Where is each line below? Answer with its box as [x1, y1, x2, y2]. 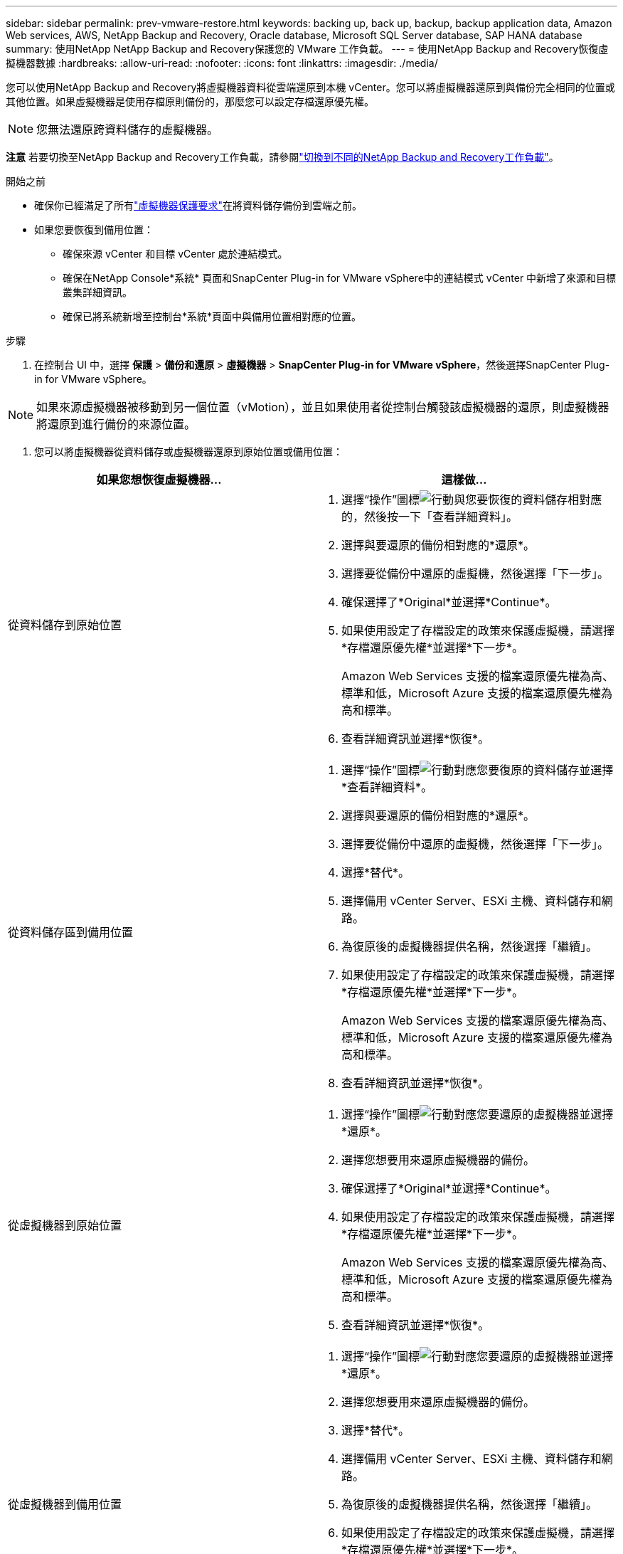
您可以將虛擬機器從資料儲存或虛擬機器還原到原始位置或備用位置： [34, 445, 343, 458]
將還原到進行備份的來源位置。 [36, 417, 196, 431]
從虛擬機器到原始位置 [8, 1218, 122, 1232]
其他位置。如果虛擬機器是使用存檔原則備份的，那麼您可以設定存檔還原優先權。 [6, 95, 374, 107]
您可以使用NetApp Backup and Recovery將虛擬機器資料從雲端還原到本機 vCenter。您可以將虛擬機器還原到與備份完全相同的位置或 [6, 81, 615, 93]
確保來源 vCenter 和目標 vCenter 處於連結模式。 [63, 248, 288, 260]
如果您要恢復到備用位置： [34, 223, 154, 236]
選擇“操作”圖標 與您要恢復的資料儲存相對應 [341, 492, 602, 507]
